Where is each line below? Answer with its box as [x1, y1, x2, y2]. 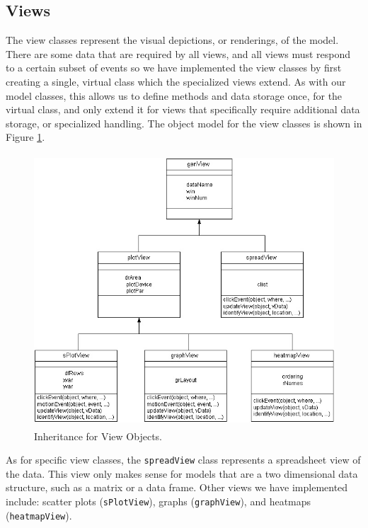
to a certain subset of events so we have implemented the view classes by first [6, 60, 342, 75]
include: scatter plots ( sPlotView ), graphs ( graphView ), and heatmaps [6, 493, 311, 508]
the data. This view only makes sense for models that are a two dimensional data [6, 466, 358, 481]
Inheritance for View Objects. [34, 428, 162, 443]
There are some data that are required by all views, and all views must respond [6, 46, 351, 61]
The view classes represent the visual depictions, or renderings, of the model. [6, 33, 339, 47]
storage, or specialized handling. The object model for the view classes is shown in [6, 115, 362, 130]
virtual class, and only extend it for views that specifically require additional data [6, 102, 360, 117]
